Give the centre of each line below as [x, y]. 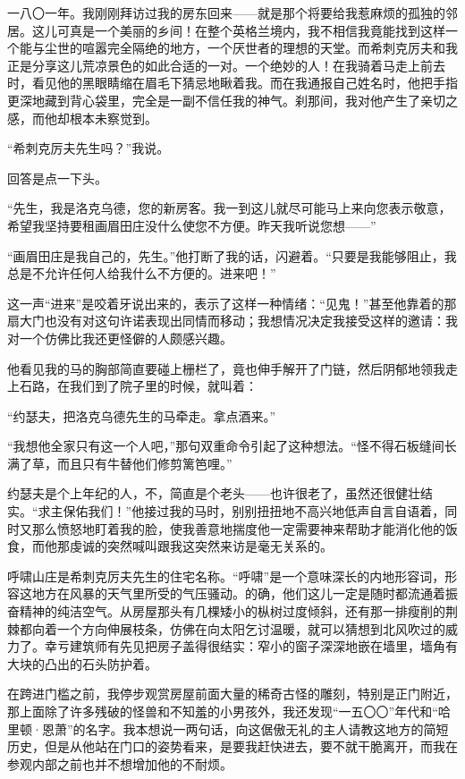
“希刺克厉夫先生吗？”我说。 [89, 148]
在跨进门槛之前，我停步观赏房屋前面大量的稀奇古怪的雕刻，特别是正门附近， [232, 694]
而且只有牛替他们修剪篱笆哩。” [144, 463]
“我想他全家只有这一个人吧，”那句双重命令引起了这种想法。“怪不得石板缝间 [226, 446]
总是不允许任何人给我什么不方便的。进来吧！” [142, 273]
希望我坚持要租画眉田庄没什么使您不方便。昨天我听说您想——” [192, 225]
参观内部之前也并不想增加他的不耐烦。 [120, 763]
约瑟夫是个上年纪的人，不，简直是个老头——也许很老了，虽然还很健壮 [214, 493]
